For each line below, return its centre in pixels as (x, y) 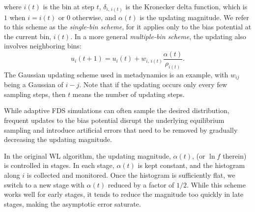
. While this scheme (216, 184)
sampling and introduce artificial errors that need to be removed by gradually (121, 130)
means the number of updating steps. (128, 94)
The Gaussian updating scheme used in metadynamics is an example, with (116, 74)
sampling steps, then (35, 94)
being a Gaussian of (34, 84)
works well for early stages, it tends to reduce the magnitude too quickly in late (124, 194)
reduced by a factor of (141, 184)
